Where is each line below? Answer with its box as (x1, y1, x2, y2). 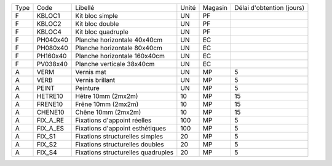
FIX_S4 (36, 148, 58, 156)
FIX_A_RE (36, 116, 65, 124)
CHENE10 (36, 108, 65, 116)
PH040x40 (36, 36, 69, 44)
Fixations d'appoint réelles (74, 116, 152, 124)
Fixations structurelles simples (74, 132, 163, 140)
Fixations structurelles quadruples (74, 148, 174, 156)
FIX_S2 (36, 140, 57, 148)
